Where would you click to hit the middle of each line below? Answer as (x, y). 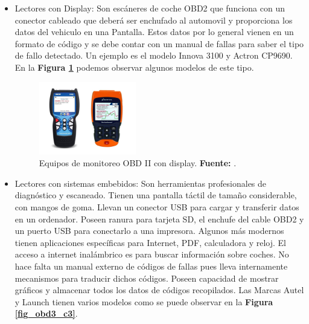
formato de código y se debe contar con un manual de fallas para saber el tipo (159, 43)
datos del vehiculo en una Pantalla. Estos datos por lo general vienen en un (154, 32)
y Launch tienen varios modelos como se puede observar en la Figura (144, 301)
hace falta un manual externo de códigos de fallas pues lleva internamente (151, 266)
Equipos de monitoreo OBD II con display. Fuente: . (138, 163)
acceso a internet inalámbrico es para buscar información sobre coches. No (152, 254)
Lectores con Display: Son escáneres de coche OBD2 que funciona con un (150, 8)
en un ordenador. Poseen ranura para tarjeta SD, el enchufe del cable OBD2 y (159, 219)
